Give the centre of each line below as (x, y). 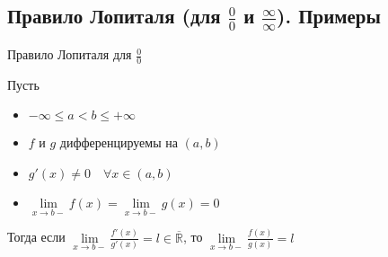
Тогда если (36, 237)
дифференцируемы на (119, 142)
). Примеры (329, 16)
